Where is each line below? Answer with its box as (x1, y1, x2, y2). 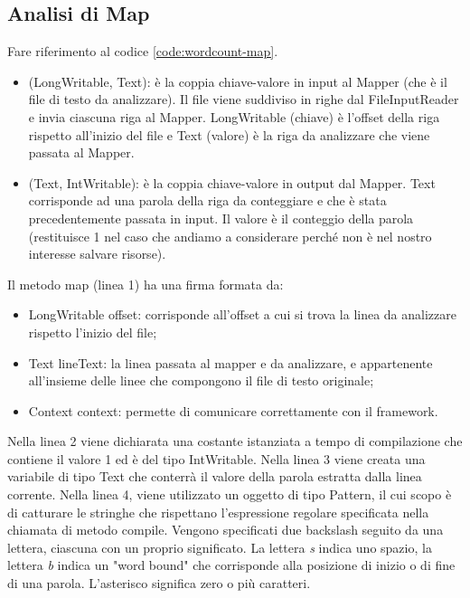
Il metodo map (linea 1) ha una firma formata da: (7, 274, 284, 293)
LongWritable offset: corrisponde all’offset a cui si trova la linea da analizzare (28, 305, 456, 324)
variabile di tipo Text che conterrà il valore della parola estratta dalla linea (7, 467, 422, 486)
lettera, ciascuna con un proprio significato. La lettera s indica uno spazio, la (7, 537, 432, 556)
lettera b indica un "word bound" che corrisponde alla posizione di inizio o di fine (7, 555, 456, 574)
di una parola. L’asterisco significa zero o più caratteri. (7, 574, 311, 593)
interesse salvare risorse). (28, 244, 166, 263)
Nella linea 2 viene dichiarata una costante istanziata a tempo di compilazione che (7, 432, 463, 451)
